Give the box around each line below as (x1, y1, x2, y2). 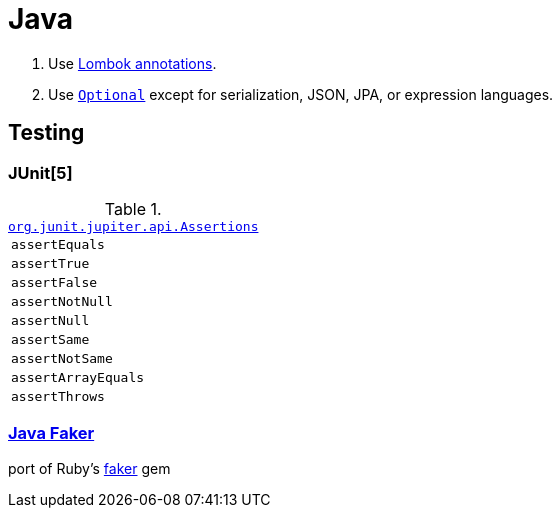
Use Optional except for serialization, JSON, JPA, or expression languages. (48, 85, 554, 103)
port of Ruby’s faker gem (8, 459, 171, 477)
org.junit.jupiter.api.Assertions (8, 218, 259, 234)
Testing (8, 120, 85, 146)
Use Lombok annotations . (48, 54, 217, 72)
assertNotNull (11, 293, 113, 309)
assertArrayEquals (11, 369, 145, 385)
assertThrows (11, 388, 105, 404)
